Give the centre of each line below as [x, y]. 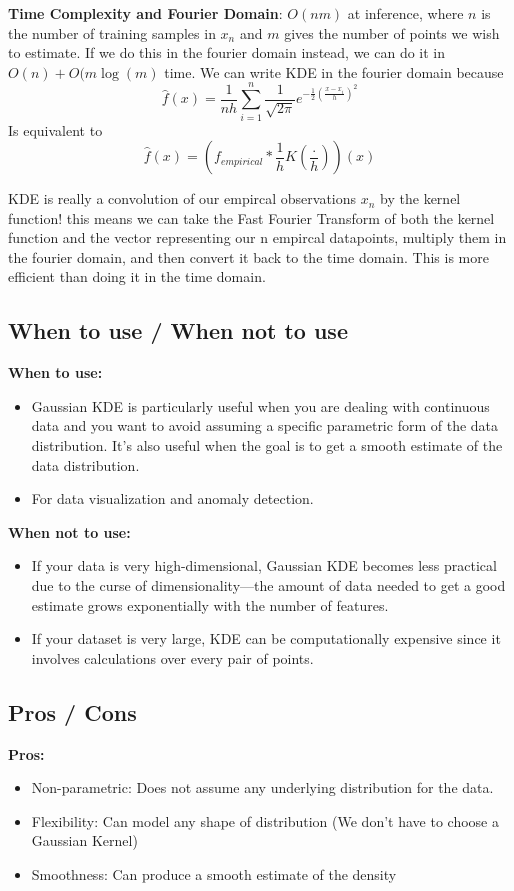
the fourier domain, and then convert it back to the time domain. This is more [248, 256]
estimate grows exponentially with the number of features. [210, 604]
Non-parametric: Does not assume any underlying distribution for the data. [262, 787]
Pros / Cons [72, 711]
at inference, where [405, 13]
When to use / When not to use [178, 330]
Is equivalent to [55, 129]
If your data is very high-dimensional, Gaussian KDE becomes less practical [264, 565]
